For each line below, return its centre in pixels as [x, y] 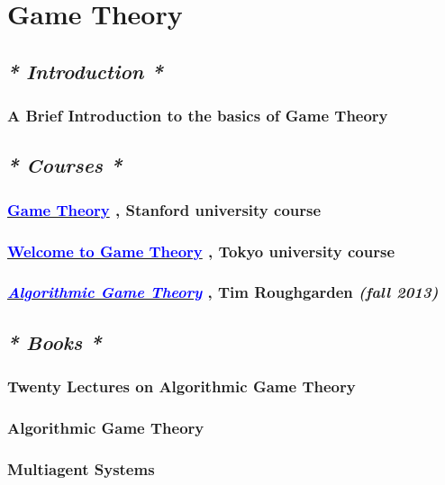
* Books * [54, 341]
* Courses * [65, 165]
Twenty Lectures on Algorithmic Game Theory [182, 386]
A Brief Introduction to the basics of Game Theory [198, 116]
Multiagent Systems [81, 468]
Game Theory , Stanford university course [164, 209]
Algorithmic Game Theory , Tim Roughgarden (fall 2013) [223, 292]
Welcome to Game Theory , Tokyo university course [201, 251]
